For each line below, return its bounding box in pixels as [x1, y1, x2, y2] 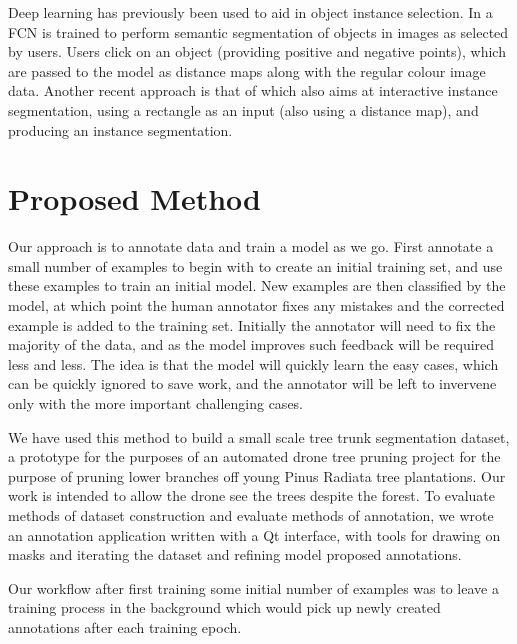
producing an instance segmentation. [8, 119, 233, 140]
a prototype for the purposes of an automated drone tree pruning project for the [8, 446, 501, 467]
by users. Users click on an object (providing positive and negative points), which [8, 41, 506, 62]
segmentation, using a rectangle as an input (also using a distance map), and [8, 99, 479, 120]
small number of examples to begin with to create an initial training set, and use [8, 255, 503, 276]
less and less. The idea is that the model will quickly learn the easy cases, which [8, 353, 499, 374]
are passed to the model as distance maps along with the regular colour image [8, 60, 486, 81]
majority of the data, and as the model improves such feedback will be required [8, 334, 495, 355]
